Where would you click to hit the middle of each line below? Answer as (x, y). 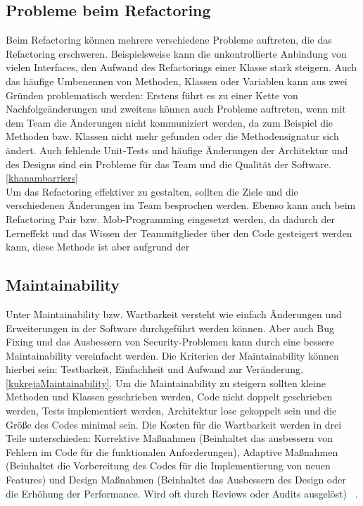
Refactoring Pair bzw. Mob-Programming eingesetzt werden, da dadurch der (171, 219)
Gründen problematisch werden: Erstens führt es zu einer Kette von (152, 95)
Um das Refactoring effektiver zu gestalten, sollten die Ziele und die (152, 191)
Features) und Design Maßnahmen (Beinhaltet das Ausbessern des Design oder (176, 480)
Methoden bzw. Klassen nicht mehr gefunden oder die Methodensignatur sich (172, 136)
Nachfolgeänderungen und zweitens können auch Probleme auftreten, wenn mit (176, 109)
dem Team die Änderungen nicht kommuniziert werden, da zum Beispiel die (170, 122)
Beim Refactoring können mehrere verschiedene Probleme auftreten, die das (169, 40)
